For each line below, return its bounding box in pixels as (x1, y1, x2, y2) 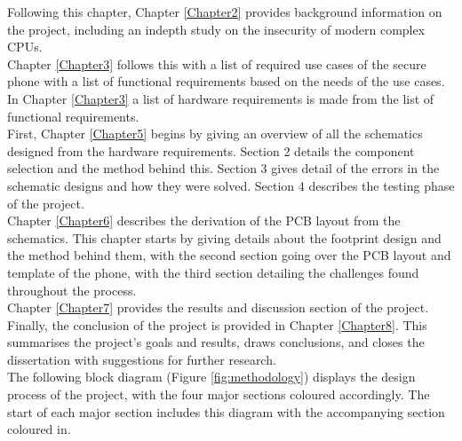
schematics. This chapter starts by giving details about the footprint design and (7, 228, 442, 247)
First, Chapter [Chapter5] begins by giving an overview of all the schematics (7, 124, 423, 143)
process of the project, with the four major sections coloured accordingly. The (7, 385, 430, 404)
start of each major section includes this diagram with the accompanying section (7, 402, 445, 421)
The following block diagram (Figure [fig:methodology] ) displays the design (7, 367, 416, 386)
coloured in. (7, 420, 71, 438)
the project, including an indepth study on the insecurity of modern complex (7, 20, 426, 38)
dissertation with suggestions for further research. (7, 350, 276, 368)
